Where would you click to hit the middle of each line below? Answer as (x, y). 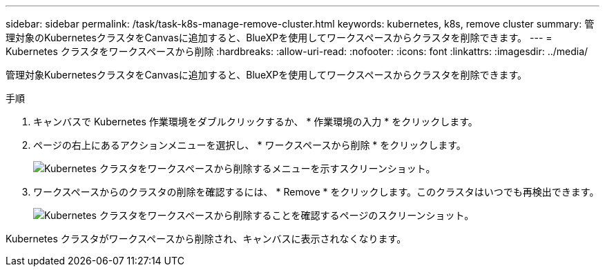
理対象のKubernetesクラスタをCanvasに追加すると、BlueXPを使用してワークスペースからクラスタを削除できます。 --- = (279, 38)
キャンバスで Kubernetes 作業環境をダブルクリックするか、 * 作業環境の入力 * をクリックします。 (256, 122)
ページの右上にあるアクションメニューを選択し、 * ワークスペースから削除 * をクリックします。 (250, 145)
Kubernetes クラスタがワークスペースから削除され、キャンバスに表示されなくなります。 (206, 239)
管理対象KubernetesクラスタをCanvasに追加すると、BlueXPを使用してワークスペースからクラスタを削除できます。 (267, 75)
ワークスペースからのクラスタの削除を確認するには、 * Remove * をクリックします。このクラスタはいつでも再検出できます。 (316, 192)
